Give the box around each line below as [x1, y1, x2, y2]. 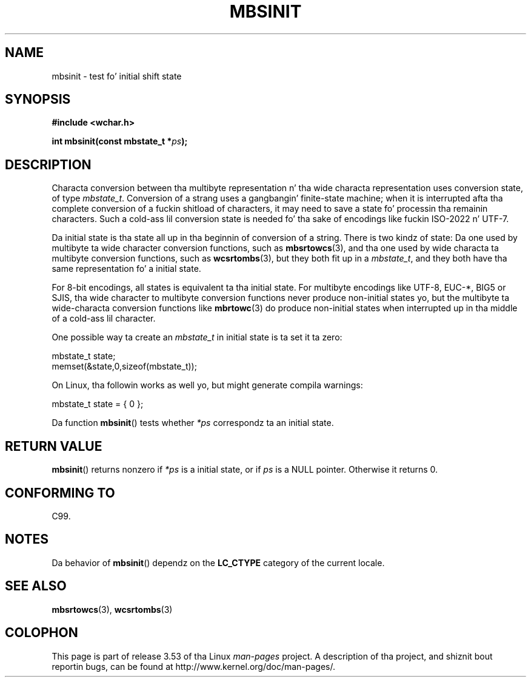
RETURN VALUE [5, 438, 102, 454]
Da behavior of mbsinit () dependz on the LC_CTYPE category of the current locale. [52, 557, 385, 568]
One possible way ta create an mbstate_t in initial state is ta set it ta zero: [52, 332, 342, 343]
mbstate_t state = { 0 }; [52, 399, 144, 410]
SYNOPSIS [5, 92, 71, 107]
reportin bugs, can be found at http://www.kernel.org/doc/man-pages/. [52, 661, 336, 672]
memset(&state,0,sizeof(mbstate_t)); [52, 361, 197, 372]
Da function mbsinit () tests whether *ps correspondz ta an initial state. [52, 417, 334, 428]
